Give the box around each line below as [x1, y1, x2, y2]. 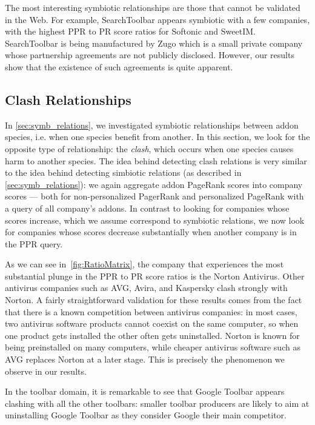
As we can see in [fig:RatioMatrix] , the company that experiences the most [5, 258, 284, 270]
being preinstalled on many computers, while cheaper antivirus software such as [5, 341, 300, 353]
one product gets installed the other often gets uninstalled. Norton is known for [5, 329, 300, 341]
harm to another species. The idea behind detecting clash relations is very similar [5, 154, 307, 167]
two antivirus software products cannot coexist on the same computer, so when [5, 317, 299, 330]
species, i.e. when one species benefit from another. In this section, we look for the [5, 130, 310, 143]
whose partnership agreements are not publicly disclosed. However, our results [5, 49, 294, 61]
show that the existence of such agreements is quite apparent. [5, 60, 233, 73]
